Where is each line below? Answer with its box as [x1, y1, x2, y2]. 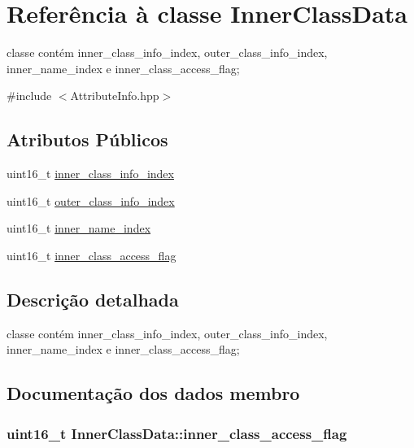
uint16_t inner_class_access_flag [7, 246, 176, 263]
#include [7, 87, 52, 104]
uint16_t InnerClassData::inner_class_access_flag [7, 423, 347, 443]
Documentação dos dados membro [7, 381, 300, 406]
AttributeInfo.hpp [70, 87, 159, 104]
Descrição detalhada [7, 286, 179, 311]
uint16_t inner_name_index [7, 220, 151, 237]
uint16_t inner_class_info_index [7, 165, 174, 182]
